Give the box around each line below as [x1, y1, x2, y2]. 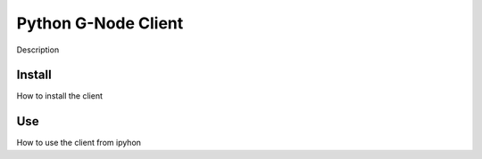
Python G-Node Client [16, 13, 184, 33]
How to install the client [16, 91, 103, 101]
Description [16, 44, 60, 55]
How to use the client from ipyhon [16, 138, 142, 148]
